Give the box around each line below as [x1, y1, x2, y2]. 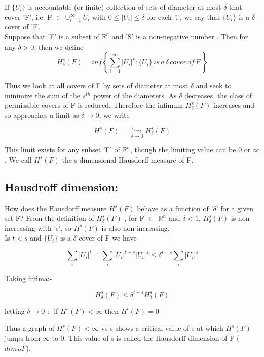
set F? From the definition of [5, 213, 94, 223]
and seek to [196, 80, 232, 91]
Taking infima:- [5, 272, 52, 283]
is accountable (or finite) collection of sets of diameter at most [28, 2, 221, 12]
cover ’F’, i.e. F [5, 11, 52, 22]
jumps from [5, 333, 41, 343]
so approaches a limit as [5, 109, 79, 120]
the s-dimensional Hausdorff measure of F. [62, 154, 194, 165]
